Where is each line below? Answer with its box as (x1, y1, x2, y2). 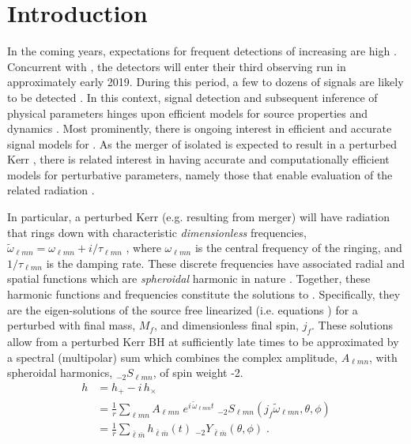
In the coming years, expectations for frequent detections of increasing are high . (7, 43, 397, 59)
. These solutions (311, 317, 393, 333)
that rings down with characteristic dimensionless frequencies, (7, 224, 307, 240)
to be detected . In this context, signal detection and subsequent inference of (7, 88, 378, 105)
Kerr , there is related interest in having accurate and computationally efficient (7, 151, 390, 167)
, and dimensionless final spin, (153, 317, 299, 333)
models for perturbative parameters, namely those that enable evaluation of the (7, 166, 393, 182)
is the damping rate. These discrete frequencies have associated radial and (46, 254, 405, 271)
